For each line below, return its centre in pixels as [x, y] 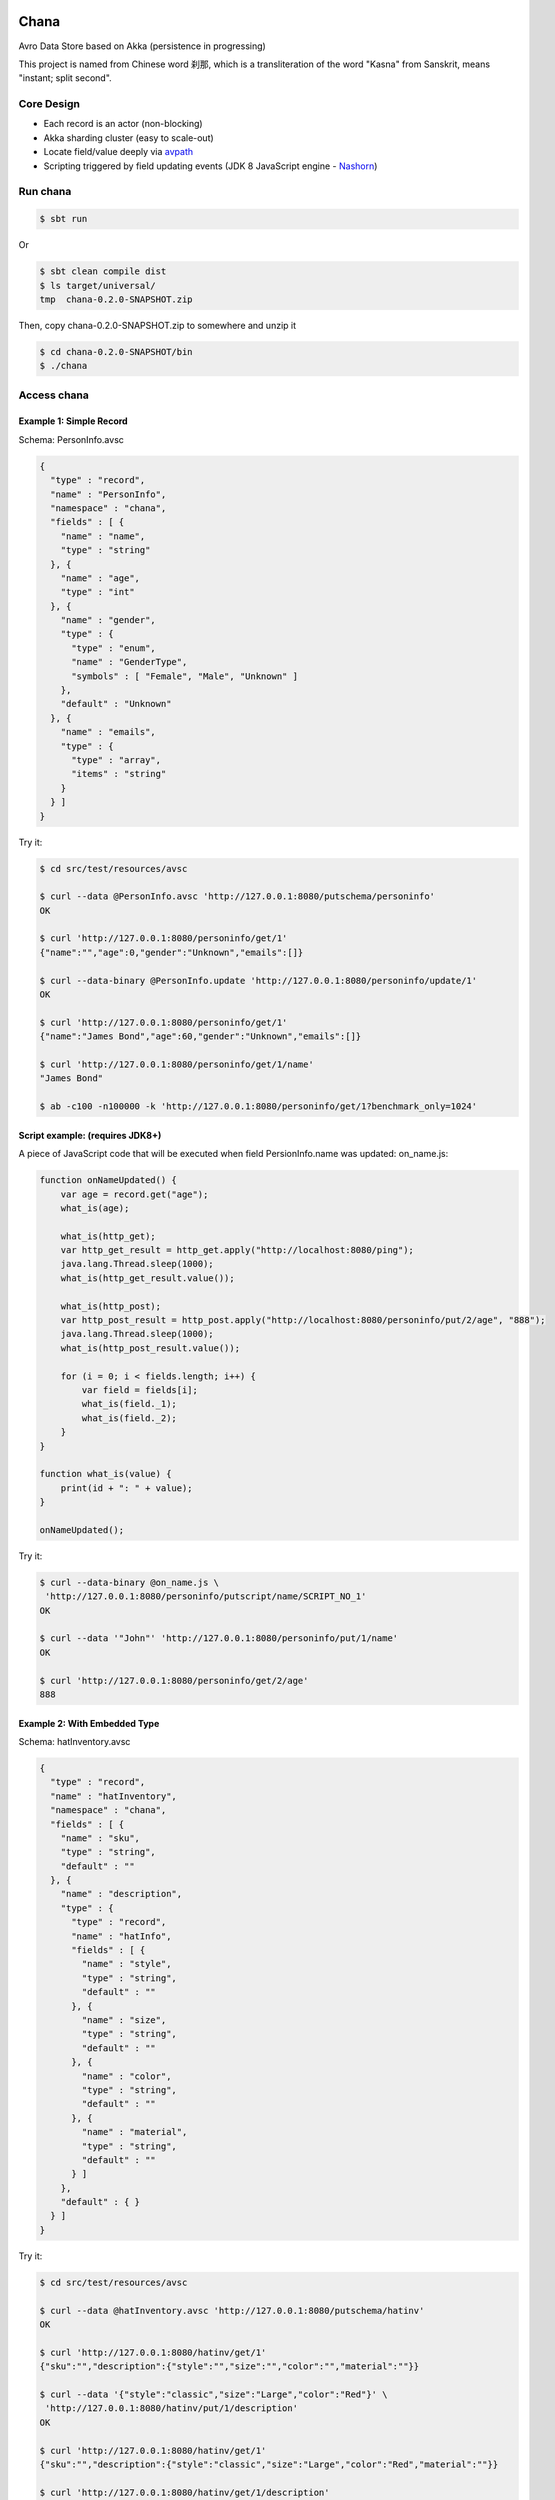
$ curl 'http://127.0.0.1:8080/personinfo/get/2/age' [174, 1680]
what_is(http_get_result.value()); [147, 1278]
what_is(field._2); [129, 1418]
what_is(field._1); [129, 1404]
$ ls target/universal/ [98, 285]
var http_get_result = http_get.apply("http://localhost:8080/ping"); [237, 1250]
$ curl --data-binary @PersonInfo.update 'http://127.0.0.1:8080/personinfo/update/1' [258, 980]
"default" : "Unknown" [116, 704]
